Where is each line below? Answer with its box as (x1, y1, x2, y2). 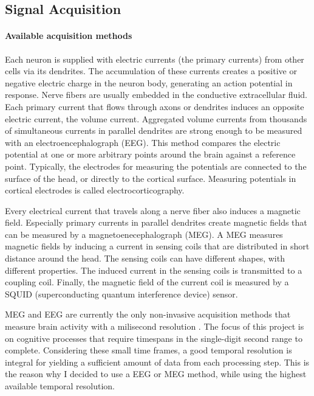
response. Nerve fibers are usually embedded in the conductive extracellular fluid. (5, 88, 307, 101)
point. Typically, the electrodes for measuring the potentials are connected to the (5, 159, 307, 172)
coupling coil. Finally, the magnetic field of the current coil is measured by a (5, 276, 289, 288)
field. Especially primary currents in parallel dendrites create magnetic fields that (5, 216, 307, 229)
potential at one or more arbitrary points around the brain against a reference (5, 148, 296, 161)
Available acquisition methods (5, 29, 132, 42)
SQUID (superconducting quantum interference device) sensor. (5, 287, 238, 300)
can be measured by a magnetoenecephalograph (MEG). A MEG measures (5, 228, 283, 240)
